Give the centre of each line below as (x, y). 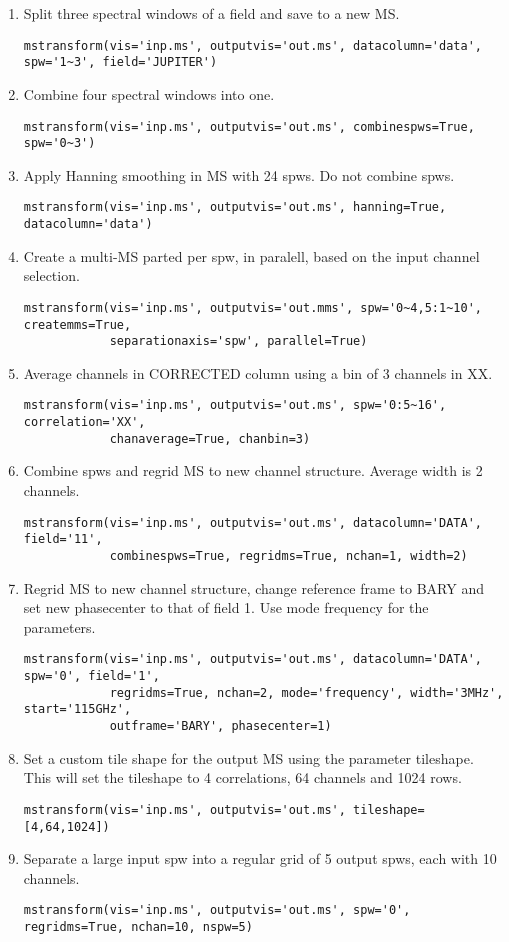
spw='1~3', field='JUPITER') (120, 62)
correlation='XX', (84, 422)
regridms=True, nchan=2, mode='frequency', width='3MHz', (306, 692)
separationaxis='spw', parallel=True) (238, 341)
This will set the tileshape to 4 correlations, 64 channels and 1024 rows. (242, 777)
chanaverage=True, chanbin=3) (210, 438)
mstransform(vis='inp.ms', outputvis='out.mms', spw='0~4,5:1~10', (252, 307)
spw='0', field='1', (91, 676)
